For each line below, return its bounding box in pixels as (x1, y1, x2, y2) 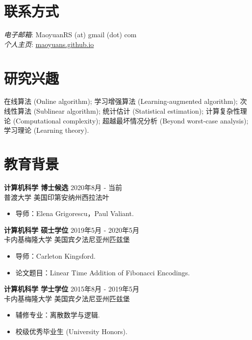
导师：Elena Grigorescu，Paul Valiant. (15, 208, 134, 219)
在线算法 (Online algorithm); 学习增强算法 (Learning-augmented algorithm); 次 (4, 96, 247, 106)
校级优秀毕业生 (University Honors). (15, 326, 127, 336)
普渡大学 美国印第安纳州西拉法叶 (4, 192, 109, 202)
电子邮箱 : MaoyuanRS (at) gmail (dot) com (4, 29, 137, 40)
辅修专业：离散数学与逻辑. (15, 310, 100, 320)
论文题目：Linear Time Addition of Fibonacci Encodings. (15, 267, 190, 277)
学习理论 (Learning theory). (4, 125, 89, 135)
